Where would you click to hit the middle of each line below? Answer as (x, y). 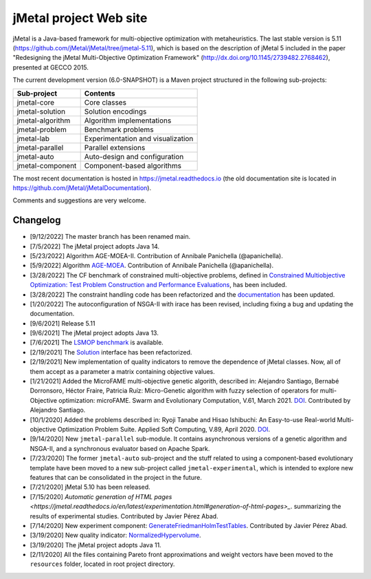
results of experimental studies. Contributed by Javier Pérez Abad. (124, 516)
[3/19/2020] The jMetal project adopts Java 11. (95, 545)
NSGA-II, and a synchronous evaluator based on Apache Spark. (120, 448)
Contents (100, 93)
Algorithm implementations (128, 120)
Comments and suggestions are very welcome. (80, 200)
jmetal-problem (42, 129)
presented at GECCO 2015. (51, 67)
